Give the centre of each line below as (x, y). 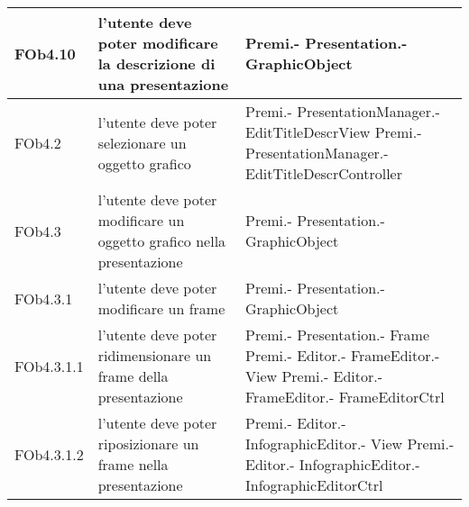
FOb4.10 (45, 53)
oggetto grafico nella (162, 241)
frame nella (133, 464)
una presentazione (163, 84)
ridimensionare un (155, 355)
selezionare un (142, 142)
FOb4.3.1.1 (49, 366)
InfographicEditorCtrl (314, 485)
